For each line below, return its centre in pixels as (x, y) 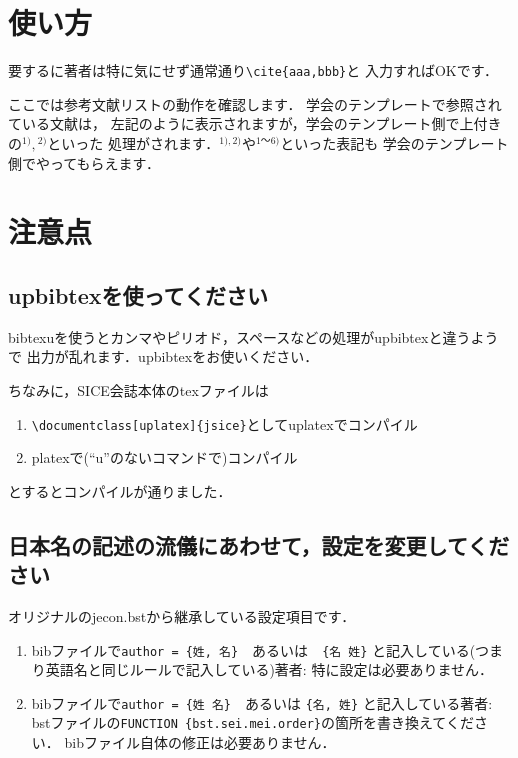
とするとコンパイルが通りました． (120, 490)
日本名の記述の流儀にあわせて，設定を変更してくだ (259, 544)
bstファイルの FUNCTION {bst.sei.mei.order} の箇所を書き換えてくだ (252, 722)
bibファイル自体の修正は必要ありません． (200, 742)
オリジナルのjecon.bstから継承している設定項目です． (182, 615)
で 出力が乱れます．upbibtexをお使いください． (163, 356)
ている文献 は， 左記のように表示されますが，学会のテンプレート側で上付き (255, 123)
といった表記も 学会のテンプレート (394, 142)
